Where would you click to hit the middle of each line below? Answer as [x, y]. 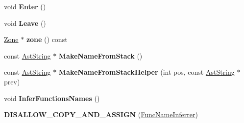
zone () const [47, 39]
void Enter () [25, 6]
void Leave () [25, 23]
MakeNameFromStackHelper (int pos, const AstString [146, 72]
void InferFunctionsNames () [52, 98]
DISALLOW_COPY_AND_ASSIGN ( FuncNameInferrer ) [101, 114]
